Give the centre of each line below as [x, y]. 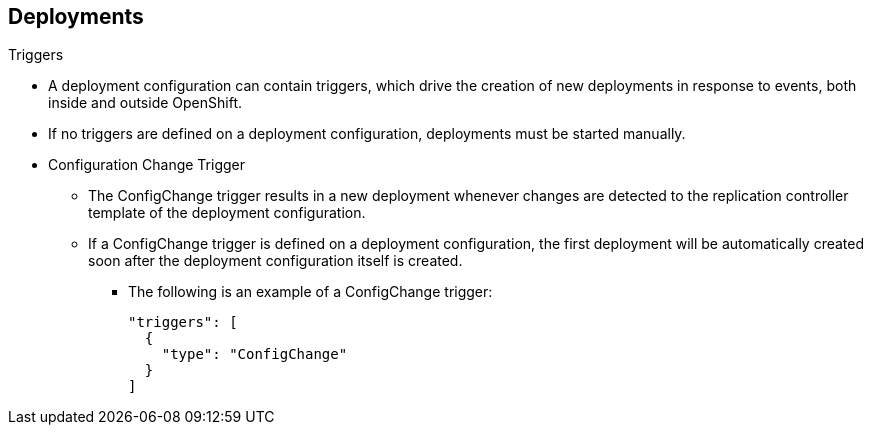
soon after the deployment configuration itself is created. [275, 261]
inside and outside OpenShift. [145, 103]
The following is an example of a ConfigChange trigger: [310, 292]
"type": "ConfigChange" [254, 354]
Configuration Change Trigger [147, 165]
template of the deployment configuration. [227, 213]
